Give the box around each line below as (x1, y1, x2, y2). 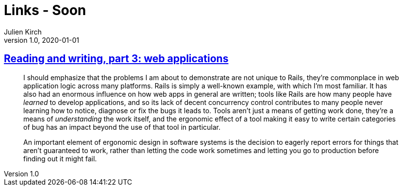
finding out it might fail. (23, 154, 97, 163)
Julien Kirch (4, 27, 42, 36)
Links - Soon (4, 2, 86, 18)
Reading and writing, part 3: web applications (4, 52, 229, 65)
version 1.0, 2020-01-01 (4, 35, 79, 44)
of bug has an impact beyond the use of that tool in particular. (23, 122, 221, 131)
